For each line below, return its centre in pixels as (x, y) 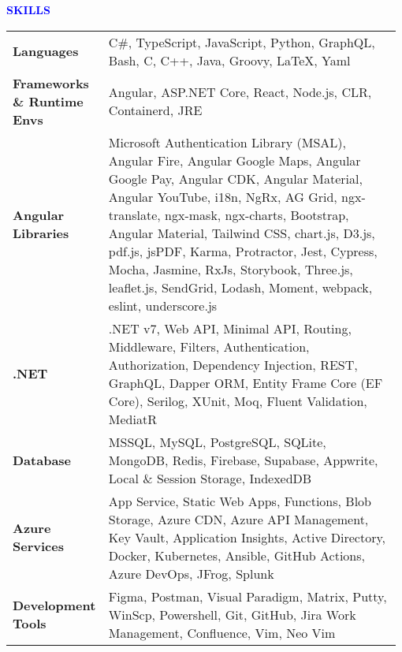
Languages (46, 51)
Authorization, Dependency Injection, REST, (233, 364)
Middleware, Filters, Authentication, (209, 346)
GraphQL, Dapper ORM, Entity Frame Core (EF (246, 382)
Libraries (41, 233)
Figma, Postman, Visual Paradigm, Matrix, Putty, (248, 596)
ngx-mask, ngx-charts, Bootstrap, (257, 214)
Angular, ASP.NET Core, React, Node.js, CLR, (240, 92)
